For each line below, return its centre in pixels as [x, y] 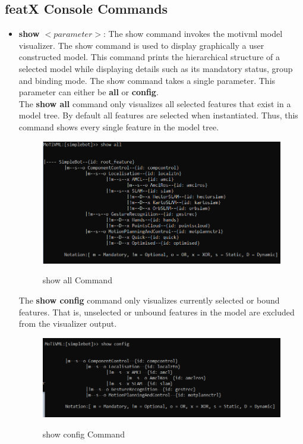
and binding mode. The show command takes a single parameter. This [147, 80]
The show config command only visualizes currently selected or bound [149, 300]
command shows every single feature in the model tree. [119, 126]
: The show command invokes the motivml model [193, 34]
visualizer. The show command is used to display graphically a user [141, 45]
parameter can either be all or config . [89, 92]
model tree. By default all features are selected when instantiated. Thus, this [158, 115]
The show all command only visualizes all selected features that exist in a [155, 103]
